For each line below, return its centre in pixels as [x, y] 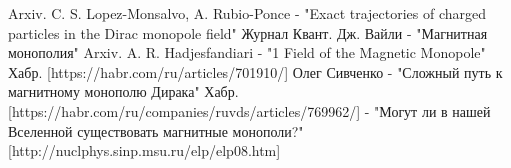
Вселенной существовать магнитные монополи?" [156, 130]
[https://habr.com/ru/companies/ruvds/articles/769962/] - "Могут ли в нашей [249, 110]
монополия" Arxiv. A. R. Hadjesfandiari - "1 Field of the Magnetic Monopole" [247, 52]
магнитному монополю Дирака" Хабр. [123, 91]
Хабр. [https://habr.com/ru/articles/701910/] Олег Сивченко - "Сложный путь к [255, 71]
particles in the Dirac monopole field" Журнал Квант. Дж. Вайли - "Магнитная [248, 32]
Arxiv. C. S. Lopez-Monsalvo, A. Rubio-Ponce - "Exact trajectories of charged [247, 13]
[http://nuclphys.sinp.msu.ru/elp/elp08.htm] [144, 150]
